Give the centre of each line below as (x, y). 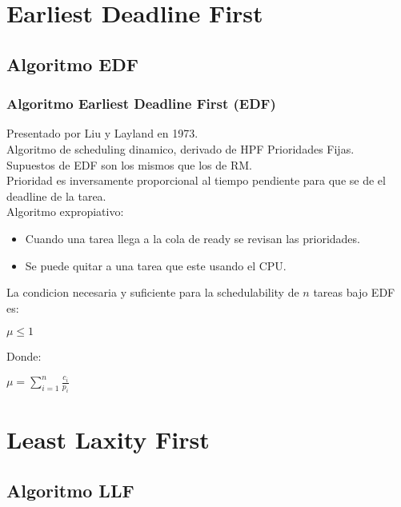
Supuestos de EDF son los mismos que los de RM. (129, 164)
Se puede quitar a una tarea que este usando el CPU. (156, 265)
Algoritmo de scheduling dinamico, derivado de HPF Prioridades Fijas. (180, 148)
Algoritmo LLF (70, 490)
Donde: (24, 356)
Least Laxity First (108, 439)
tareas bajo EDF (354, 292)
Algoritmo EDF (72, 64)
